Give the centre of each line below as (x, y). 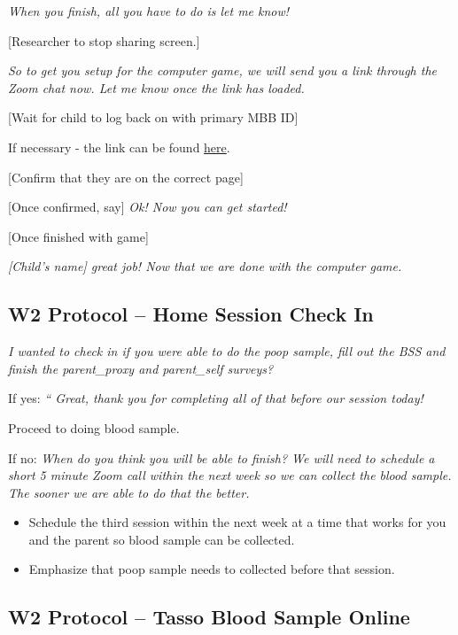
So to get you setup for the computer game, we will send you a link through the (222, 70)
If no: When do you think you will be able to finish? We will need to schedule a (221, 457)
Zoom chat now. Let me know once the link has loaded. (156, 87)
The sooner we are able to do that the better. (129, 492)
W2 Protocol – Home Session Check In (191, 314)
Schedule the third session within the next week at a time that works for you (237, 522)
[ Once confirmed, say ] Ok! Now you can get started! (147, 207)
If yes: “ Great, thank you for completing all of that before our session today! (216, 398)
